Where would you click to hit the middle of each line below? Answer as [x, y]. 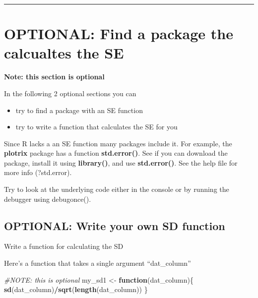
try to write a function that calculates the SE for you [97, 127]
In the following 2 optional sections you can [70, 93]
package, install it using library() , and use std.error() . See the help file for [121, 162]
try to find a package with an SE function [79, 110]
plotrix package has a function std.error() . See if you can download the [116, 153]
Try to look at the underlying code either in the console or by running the [117, 189]
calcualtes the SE [64, 53]
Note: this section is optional [54, 77]
